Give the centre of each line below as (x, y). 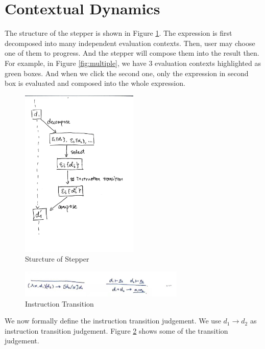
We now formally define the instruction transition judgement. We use (113, 321)
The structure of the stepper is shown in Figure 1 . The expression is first (118, 33)
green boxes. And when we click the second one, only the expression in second (127, 73)
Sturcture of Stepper (57, 259)
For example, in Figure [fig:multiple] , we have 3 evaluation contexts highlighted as (133, 63)
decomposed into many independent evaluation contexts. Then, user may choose (130, 43)
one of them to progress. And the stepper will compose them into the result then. (132, 53)
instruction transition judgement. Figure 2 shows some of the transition (116, 330)
